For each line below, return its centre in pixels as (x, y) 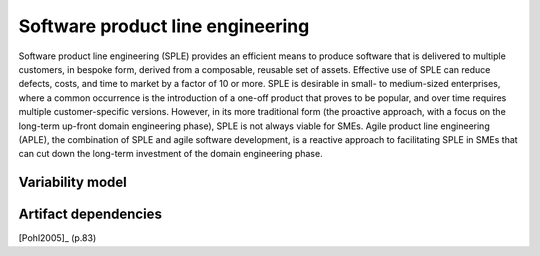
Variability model (72, 182)
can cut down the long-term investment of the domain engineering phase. (171, 154)
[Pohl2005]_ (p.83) (57, 238)
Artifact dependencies (90, 214)
